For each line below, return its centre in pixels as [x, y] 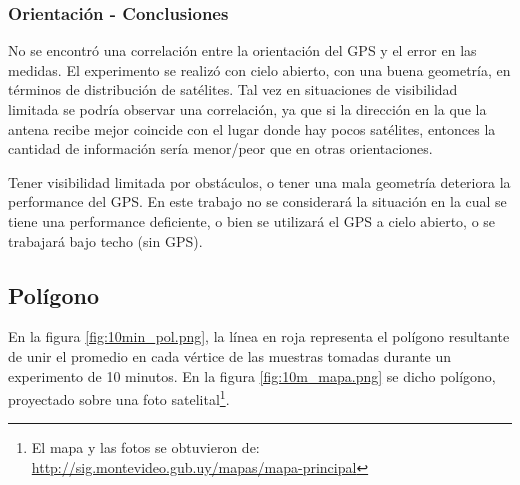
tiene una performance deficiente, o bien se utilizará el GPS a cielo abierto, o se [252, 220]
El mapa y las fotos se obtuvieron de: [145, 447]
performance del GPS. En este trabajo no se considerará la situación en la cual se [257, 201]
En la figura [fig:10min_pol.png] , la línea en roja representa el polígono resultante [259, 336]
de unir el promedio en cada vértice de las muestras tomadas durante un [230, 355]
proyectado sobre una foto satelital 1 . [119, 397]
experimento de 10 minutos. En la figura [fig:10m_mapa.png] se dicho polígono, [252, 375]
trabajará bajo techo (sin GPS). [105, 240]
